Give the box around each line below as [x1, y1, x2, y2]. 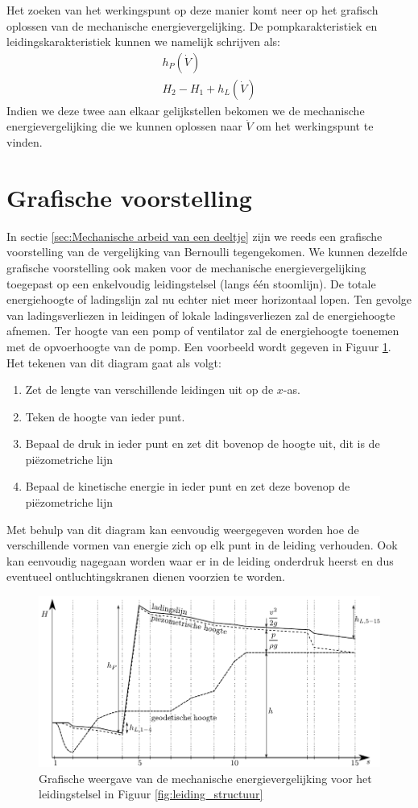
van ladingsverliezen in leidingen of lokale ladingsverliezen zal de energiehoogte [6, 306, 395, 323]
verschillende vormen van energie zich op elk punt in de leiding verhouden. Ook [6, 537, 398, 553]
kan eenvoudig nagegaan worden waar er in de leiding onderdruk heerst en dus [6, 552, 394, 569]
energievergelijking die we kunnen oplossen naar [6, 118, 242, 135]
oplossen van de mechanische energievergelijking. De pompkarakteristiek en [6, 17, 378, 34]
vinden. [6, 134, 43, 151]
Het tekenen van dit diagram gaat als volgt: [6, 354, 221, 371]
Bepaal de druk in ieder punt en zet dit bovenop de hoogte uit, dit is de [25, 435, 380, 452]
